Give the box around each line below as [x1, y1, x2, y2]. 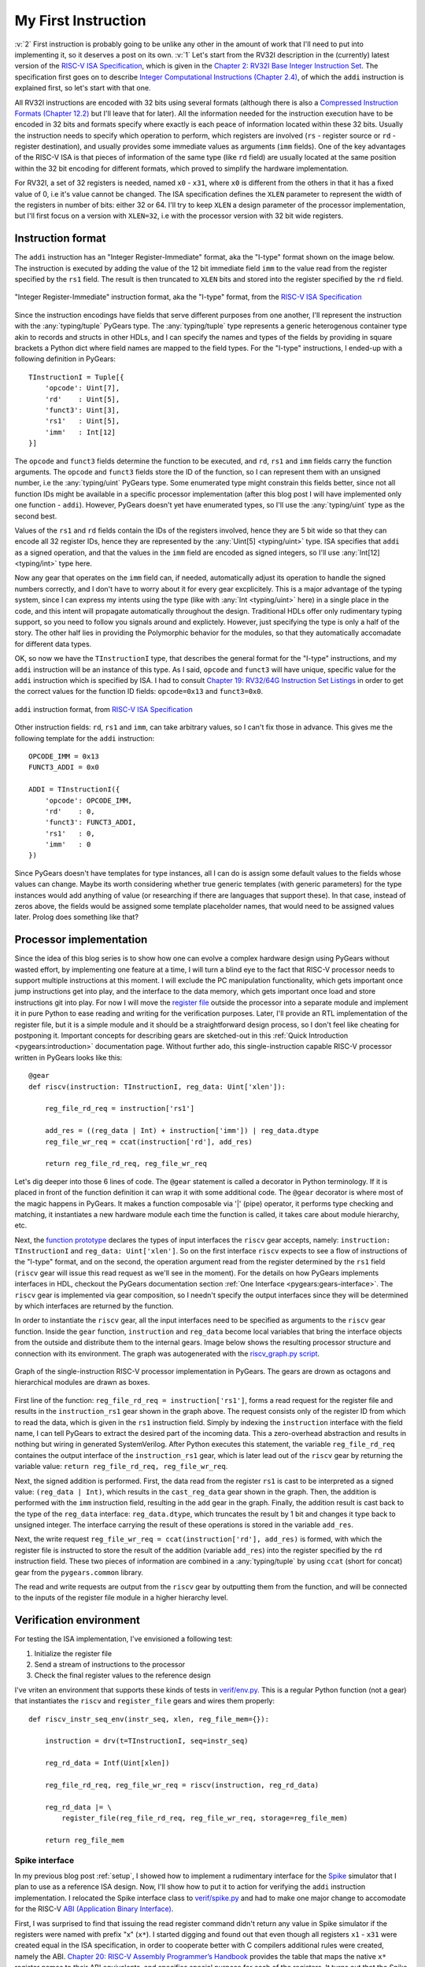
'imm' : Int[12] [44, 427, 116, 437]
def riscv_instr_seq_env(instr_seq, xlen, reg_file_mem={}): [28, 1714, 269, 1723]
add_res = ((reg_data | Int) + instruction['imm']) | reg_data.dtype [44, 1126, 320, 1135]
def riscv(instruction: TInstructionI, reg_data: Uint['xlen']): [28, 1082, 286, 1091]
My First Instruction [14, 12, 146, 29]
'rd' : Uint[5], [44, 394, 120, 404]
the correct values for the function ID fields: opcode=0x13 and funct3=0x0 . [14, 687, 264, 696]
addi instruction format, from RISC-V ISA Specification [14, 704, 193, 714]
